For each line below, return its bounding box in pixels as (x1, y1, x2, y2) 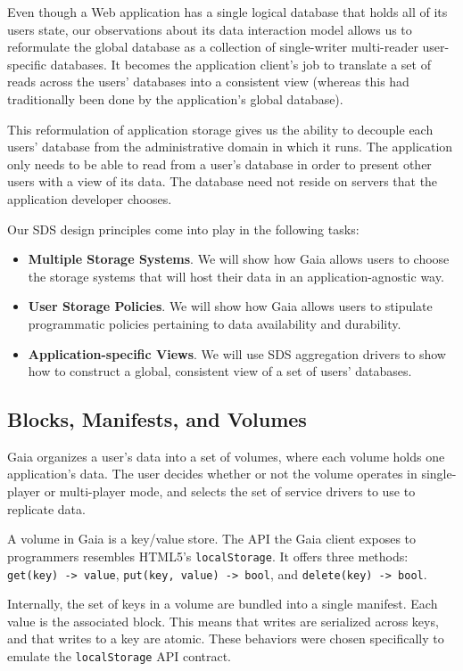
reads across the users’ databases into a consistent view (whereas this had (7, 72, 409, 91)
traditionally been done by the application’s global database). (7, 89, 343, 108)
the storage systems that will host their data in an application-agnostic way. (28, 266, 444, 285)
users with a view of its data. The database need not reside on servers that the (7, 172, 438, 191)
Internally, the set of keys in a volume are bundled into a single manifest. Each (7, 594, 438, 613)
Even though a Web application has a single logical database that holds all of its (7, 3, 448, 20)
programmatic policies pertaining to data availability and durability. (28, 314, 401, 332)
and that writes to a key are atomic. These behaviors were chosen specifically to (7, 629, 444, 648)
